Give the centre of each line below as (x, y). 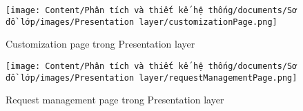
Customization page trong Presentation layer (100, 44)
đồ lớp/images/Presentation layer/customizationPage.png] (141, 22)
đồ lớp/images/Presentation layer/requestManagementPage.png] (151, 78)
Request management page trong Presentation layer (115, 100)
